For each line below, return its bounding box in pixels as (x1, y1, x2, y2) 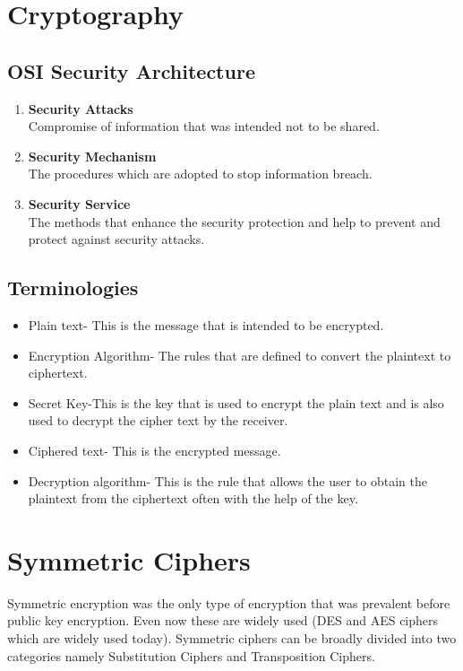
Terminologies (7, 274, 139, 301)
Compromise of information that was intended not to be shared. (28, 117, 380, 135)
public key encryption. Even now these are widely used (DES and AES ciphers (7, 611, 439, 630)
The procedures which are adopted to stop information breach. (28, 164, 373, 183)
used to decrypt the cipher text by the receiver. (28, 411, 288, 430)
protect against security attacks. (28, 230, 205, 248)
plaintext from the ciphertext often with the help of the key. (28, 489, 358, 508)
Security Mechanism (28, 146, 157, 165)
